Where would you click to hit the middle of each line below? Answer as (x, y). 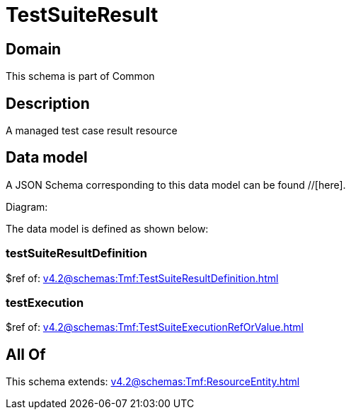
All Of (26, 354)
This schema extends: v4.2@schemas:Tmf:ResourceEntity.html (153, 382)
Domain (34, 49)
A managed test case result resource (92, 131)
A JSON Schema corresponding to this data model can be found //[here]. (176, 185)
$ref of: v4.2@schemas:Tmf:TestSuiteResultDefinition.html (142, 278)
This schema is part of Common (80, 76)
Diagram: (27, 206)
